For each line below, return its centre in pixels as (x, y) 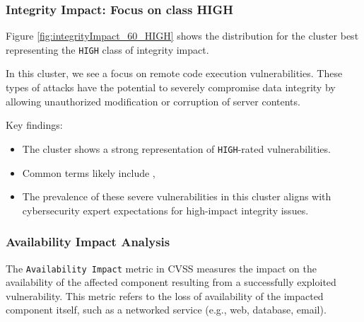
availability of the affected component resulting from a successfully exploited (171, 282)
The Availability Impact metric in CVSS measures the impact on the (161, 268)
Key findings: (34, 125)
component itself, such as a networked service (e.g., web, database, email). (166, 310)
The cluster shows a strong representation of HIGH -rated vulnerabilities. (176, 148)
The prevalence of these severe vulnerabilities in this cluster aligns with (177, 196)
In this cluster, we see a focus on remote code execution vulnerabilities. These (174, 73)
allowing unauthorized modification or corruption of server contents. (153, 101)
